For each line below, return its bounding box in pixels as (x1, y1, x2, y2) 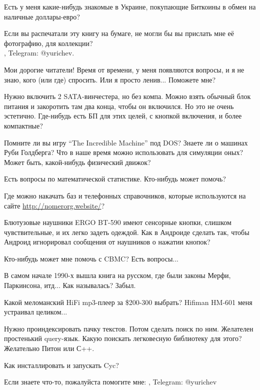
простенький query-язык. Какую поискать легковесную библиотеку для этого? (4, 333, 242, 343)
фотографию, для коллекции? (4, 37, 93, 48)
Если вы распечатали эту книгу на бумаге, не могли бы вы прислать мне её (4, 28, 234, 38)
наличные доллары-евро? (4, 11, 80, 21)
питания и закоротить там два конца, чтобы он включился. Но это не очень (4, 100, 234, 111)
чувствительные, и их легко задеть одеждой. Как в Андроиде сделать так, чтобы (4, 226, 249, 237)
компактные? (4, 120, 43, 130)
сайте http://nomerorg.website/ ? (4, 200, 104, 210)
